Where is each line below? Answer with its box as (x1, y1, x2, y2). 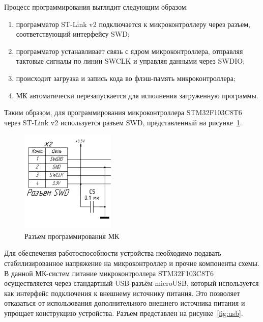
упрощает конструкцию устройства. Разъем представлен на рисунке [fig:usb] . (4, 308, 243, 318)
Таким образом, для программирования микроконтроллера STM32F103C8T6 (4, 107, 242, 118)
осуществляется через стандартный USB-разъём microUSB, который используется (4, 278, 259, 288)
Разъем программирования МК (24, 230, 120, 241)
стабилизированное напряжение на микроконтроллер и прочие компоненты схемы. (4, 258, 259, 269)
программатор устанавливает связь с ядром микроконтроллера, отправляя (16, 45, 243, 56)
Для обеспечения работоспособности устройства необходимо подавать (4, 248, 221, 258)
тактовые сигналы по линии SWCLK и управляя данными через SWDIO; (16, 56, 245, 66)
